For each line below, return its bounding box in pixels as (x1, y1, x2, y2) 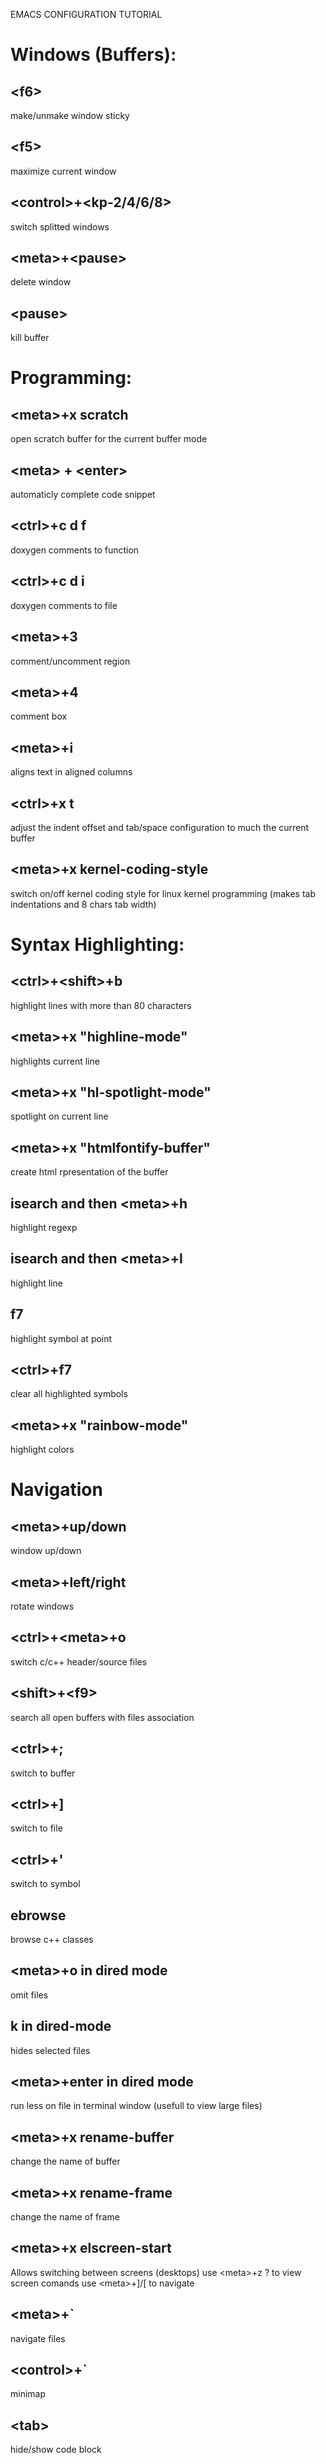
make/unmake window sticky (10, 110, 130, 121)
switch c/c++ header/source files (10, 1655, 148, 1668)
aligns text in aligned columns (10, 766, 133, 778)
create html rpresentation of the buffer (10, 1166, 169, 1178)
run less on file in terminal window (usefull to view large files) (10, 2100, 263, 2112)
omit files (10, 1989, 49, 2001)
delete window (10, 276, 72, 288)
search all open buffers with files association (10, 1711, 195, 1723)
